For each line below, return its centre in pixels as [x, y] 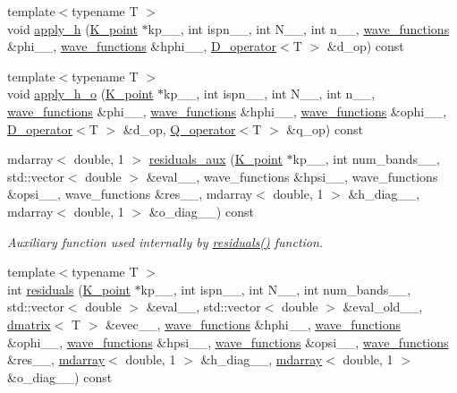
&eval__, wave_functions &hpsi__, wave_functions [292, 176]
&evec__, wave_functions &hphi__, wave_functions [254, 324]
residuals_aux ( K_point [216, 159]
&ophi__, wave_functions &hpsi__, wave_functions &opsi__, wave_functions [228, 342]
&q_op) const [325, 128]
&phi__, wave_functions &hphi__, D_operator [142, 46]
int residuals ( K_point [69, 289]
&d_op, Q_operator [179, 128]
